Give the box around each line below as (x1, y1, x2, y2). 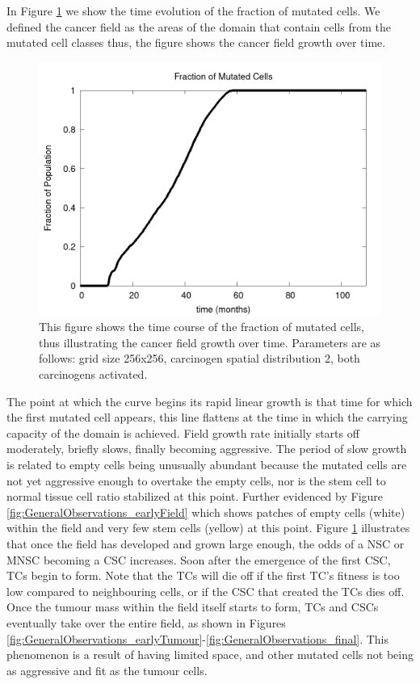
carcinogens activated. (39, 366, 148, 383)
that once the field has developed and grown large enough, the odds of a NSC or (6, 535, 405, 552)
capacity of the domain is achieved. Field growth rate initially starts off (6, 424, 359, 441)
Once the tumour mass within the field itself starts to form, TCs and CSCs (6, 598, 379, 615)
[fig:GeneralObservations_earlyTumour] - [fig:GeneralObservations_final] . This (6, 630, 389, 647)
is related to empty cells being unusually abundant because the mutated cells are (6, 455, 407, 472)
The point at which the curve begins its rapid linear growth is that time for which (6, 392, 413, 409)
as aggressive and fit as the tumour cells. (6, 661, 208, 678)
